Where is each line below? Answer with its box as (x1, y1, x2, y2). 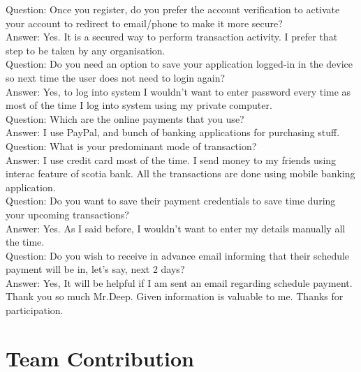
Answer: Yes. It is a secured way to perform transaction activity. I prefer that (6, 29, 338, 44)
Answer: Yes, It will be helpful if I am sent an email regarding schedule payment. (6, 275, 353, 290)
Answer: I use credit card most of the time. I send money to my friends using (6, 152, 337, 167)
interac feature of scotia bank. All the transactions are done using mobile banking (6, 166, 355, 181)
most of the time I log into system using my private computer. (6, 98, 272, 112)
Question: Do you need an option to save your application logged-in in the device (6, 57, 353, 71)
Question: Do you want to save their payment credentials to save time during (6, 193, 336, 208)
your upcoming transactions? (6, 207, 129, 221)
